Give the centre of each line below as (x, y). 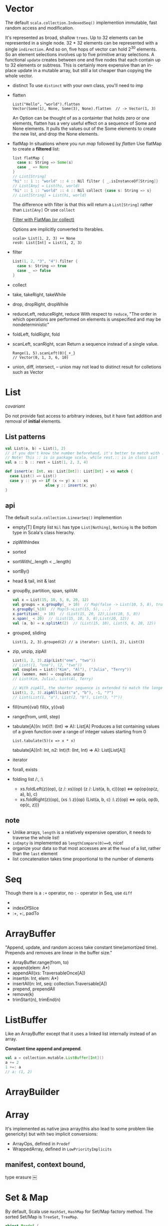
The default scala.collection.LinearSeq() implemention (63, 518)
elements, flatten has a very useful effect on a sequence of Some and (84, 123)
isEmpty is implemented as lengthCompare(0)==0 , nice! (68, 843)
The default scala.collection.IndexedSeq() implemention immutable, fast (81, 23)
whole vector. (19, 76)
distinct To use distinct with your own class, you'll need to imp (78, 85)
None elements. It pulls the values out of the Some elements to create (84, 129)
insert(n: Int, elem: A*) (35, 978)
